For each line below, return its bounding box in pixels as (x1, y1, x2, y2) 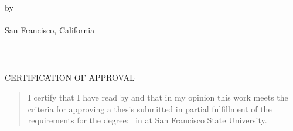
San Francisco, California (5, 24, 95, 36)
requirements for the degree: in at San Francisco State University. (28, 114, 267, 126)
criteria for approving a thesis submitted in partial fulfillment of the (28, 102, 272, 115)
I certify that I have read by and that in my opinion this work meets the (28, 91, 288, 103)
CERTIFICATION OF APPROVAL (5, 71, 135, 84)
